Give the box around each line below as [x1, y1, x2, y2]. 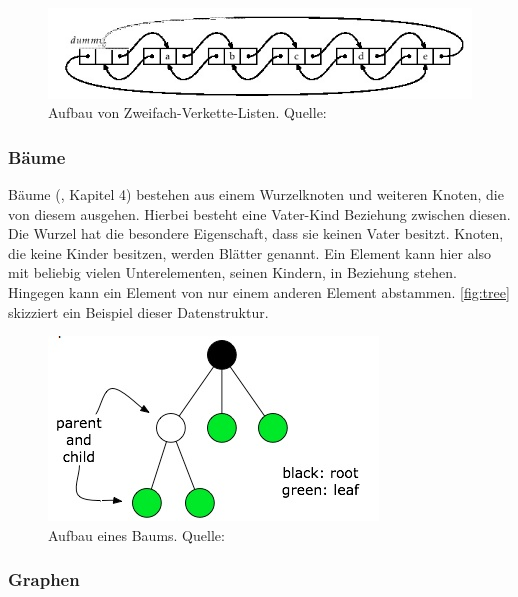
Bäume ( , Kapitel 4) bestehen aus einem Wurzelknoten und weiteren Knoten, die [8, 184, 504, 205]
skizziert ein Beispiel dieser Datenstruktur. [8, 301, 269, 322]
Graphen [8, 567, 80, 592]
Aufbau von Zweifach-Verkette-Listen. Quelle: [48, 102, 327, 123]
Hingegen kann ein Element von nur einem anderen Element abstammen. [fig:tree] [8, 282, 510, 303]
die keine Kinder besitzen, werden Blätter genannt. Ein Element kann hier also [8, 242, 492, 263]
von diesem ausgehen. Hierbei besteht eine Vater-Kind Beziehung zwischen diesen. [8, 203, 511, 224]
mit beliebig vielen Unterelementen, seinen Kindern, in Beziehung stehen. [8, 262, 457, 283]
